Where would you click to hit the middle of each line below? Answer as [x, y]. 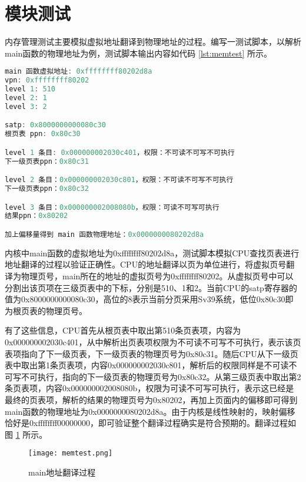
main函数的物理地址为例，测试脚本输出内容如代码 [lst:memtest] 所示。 [138, 53]
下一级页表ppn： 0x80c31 [47, 161]
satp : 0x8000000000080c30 [55, 125]
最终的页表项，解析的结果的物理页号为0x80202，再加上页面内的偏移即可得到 [151, 399]
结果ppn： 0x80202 [36, 216]
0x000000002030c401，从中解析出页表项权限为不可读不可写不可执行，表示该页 [153, 342]
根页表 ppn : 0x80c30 [43, 134]
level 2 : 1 [26, 98]
